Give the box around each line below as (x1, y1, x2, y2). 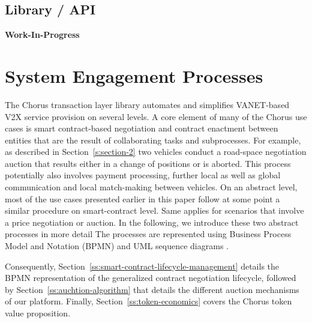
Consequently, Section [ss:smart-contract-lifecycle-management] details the (5, 259, 280, 272)
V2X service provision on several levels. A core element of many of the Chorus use (5, 110, 307, 122)
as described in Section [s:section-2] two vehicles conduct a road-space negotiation (5, 145, 307, 158)
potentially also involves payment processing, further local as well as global (5, 169, 281, 181)
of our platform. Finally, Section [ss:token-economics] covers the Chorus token (5, 295, 292, 307)
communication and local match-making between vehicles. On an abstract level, (5, 181, 298, 193)
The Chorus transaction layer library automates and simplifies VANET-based (5, 98, 290, 110)
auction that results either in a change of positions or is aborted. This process (5, 157, 291, 169)
